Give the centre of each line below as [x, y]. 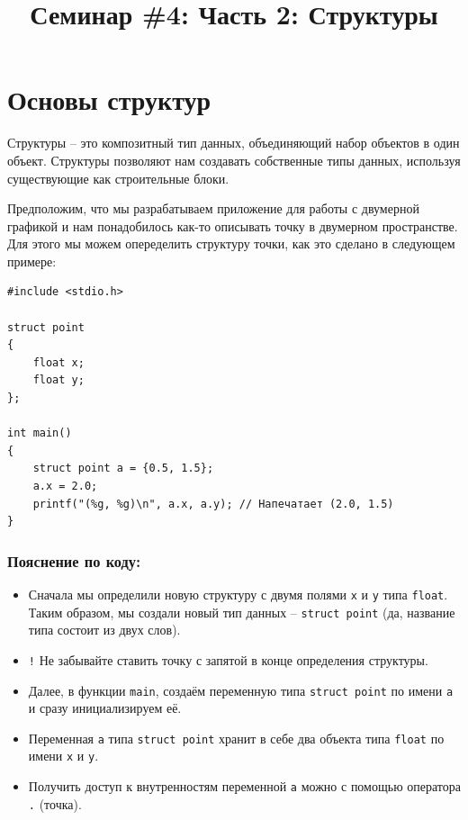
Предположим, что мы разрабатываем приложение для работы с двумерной [213, 208]
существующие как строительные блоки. [118, 178]
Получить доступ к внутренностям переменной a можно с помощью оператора [244, 786]
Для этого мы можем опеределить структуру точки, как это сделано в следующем [231, 243]
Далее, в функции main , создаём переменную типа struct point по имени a [241, 690]
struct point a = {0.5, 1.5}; [123, 469]
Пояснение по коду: [74, 560]
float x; [58, 362]
